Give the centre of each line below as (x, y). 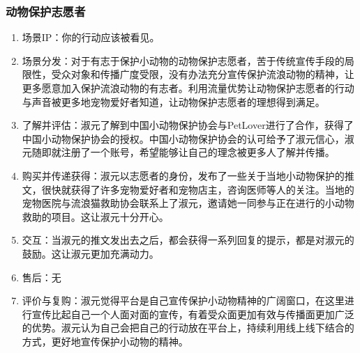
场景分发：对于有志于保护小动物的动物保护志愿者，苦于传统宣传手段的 (183, 60)
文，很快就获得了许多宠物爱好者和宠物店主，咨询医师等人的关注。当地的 (188, 189)
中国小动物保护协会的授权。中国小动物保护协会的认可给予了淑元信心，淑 (188, 138)
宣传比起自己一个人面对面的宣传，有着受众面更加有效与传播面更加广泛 (193, 314)
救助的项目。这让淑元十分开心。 (95, 216)
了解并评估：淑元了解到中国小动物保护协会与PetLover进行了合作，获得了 (188, 125)
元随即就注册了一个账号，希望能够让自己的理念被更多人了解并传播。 (178, 152)
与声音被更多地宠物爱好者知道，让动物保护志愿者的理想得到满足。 (173, 101)
